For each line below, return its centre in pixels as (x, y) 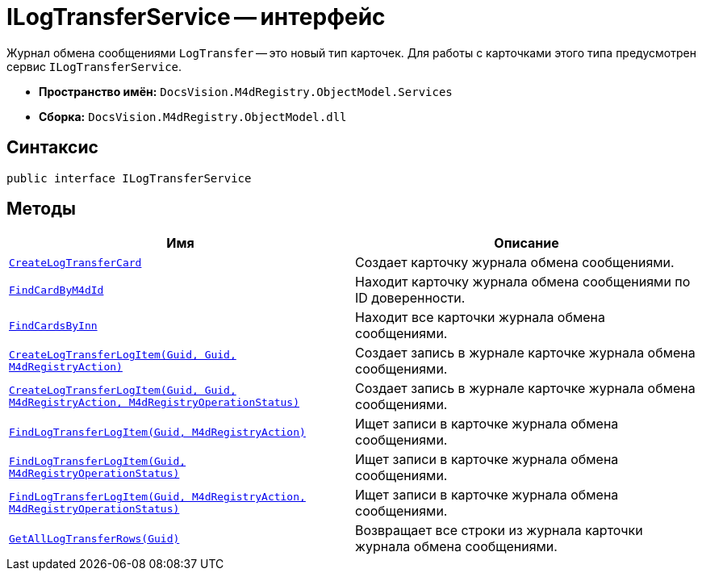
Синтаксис (52, 148)
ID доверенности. (410, 298)
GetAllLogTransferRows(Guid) (94, 538)
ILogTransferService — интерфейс (196, 17)
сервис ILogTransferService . (94, 66)
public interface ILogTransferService (129, 178)
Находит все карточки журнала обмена (481, 318)
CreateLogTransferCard (75, 262)
